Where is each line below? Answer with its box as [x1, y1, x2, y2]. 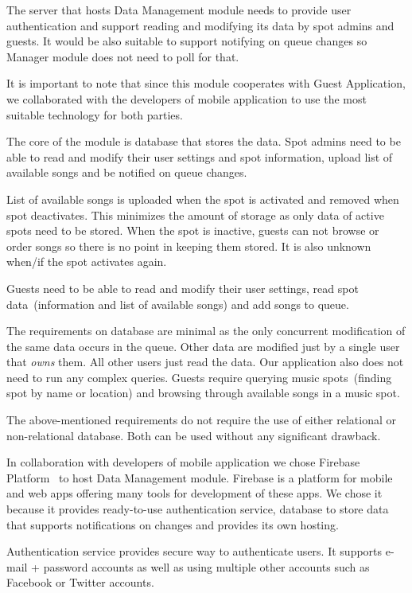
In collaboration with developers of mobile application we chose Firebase [6, 454, 360, 470]
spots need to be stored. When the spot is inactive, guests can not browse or [6, 222, 379, 239]
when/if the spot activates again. [6, 253, 167, 270]
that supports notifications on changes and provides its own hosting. [6, 516, 339, 533]
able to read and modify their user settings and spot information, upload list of [6, 148, 393, 165]
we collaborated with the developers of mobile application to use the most [6, 90, 367, 107]
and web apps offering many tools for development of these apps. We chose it [6, 485, 383, 501]
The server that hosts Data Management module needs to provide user [6, 2, 352, 18]
